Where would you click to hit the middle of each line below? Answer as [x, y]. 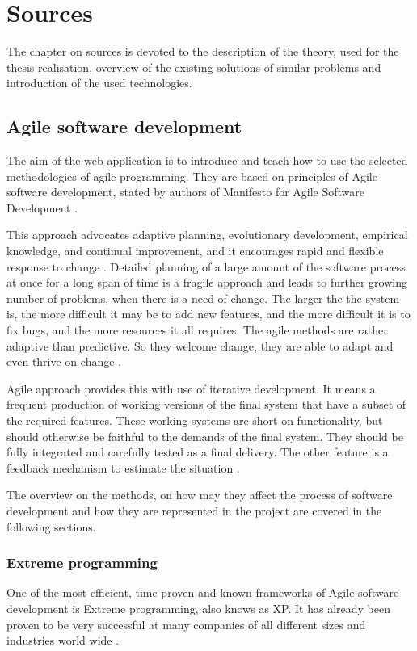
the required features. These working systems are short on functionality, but [195, 420]
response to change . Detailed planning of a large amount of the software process [206, 266]
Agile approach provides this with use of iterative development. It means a [191, 388]
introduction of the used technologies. [99, 83]
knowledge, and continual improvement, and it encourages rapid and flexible [195, 251]
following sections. [51, 526]
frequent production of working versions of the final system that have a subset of [206, 404]
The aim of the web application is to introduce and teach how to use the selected [207, 160]
